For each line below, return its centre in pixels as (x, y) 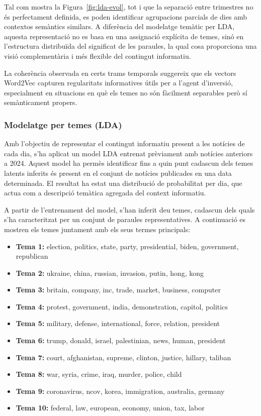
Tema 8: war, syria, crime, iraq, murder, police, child (99, 374)
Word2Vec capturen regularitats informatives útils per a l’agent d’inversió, (118, 83)
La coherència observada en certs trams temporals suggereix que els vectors (120, 73)
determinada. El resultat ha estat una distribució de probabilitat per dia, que (123, 183)
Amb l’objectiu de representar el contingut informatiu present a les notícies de (124, 143)
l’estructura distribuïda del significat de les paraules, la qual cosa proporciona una (130, 46)
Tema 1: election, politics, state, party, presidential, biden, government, (127, 246)
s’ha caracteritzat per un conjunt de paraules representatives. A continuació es (125, 219)
